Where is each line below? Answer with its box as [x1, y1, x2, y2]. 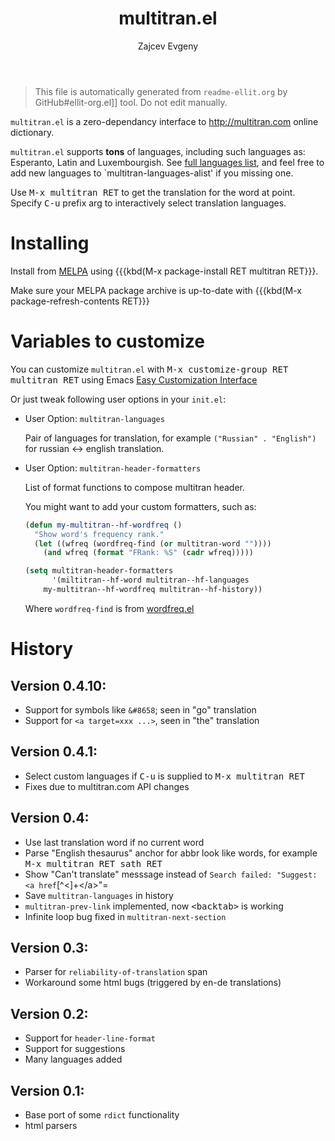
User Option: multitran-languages [24, 412, 165, 424]
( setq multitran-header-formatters [24, 566, 174, 576]
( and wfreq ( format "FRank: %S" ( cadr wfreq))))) [43, 548, 254, 558]
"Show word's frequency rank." [34, 529, 165, 539]
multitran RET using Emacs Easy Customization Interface [10, 373, 258, 386]
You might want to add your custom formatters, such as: [24, 500, 257, 512]
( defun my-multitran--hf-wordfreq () [24, 520, 183, 530]
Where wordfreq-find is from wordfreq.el [24, 602, 195, 614]
